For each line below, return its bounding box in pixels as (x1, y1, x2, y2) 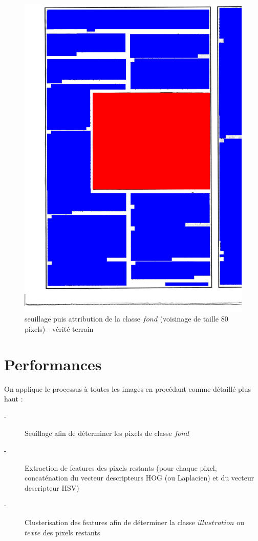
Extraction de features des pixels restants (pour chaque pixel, (25, 462, 217, 473)
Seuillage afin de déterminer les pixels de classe (25, 428, 172, 438)
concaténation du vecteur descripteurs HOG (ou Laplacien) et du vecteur (25, 472, 254, 483)
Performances (4, 353, 102, 374)
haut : (4, 393, 23, 404)
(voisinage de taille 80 (160, 313, 228, 324)
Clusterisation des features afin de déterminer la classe (25, 516, 196, 527)
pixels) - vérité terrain (25, 323, 94, 334)
